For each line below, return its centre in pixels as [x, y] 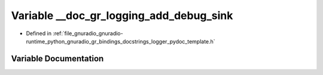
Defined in [39, 33]
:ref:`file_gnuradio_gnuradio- [88, 33]
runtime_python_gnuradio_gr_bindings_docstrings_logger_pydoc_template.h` [121, 41]
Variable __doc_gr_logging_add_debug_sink [122, 15]
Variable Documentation [57, 59]
